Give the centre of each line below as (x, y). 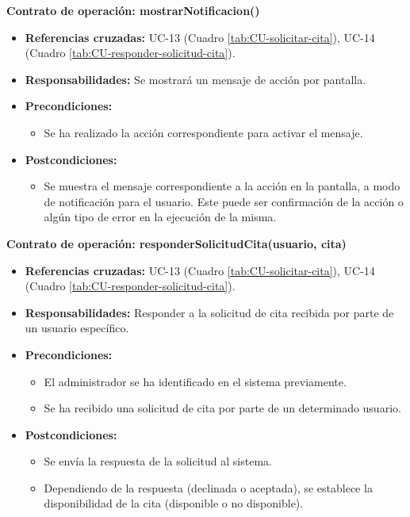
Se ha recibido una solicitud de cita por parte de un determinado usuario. (222, 408)
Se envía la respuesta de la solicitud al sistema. (158, 461)
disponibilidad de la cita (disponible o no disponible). (174, 503)
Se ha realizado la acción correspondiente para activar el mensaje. (203, 132)
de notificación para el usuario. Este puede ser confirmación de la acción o (224, 201)
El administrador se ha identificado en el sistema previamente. (195, 381)
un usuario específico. (77, 328)
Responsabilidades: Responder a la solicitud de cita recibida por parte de (209, 312)
